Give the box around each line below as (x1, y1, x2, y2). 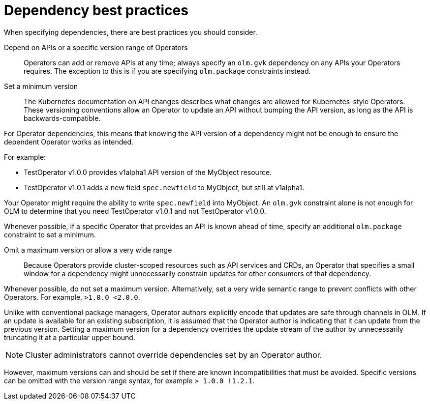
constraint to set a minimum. (4, 230, 96, 239)
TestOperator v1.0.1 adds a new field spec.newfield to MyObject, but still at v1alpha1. (24, 183, 304, 192)
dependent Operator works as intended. (4, 137, 134, 146)
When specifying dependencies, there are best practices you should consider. (4, 28, 257, 36)
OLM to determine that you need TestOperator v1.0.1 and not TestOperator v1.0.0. (4, 206, 266, 215)
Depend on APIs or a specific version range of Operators (4, 43, 188, 52)
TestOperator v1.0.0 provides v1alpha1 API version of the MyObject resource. (24, 168, 272, 176)
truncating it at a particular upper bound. (4, 333, 135, 342)
